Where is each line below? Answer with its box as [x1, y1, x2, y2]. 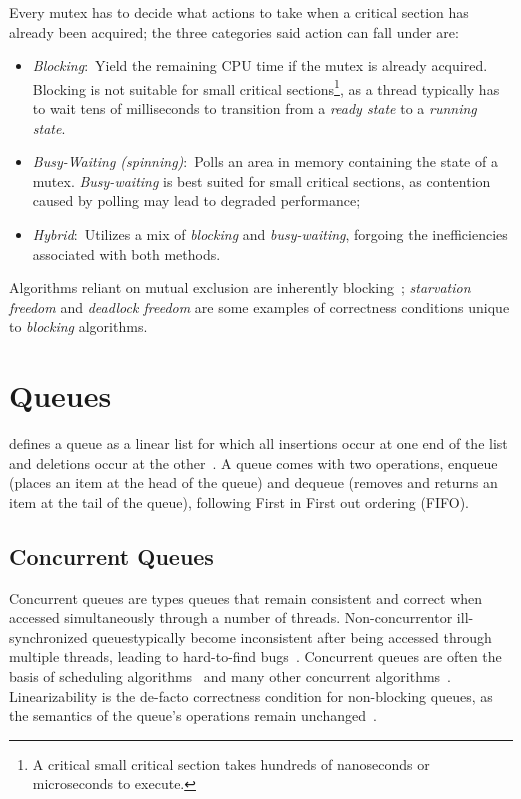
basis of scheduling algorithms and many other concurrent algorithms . [9, 666, 452, 687]
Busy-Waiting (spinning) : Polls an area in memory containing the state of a [32, 151, 498, 172]
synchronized [9, 626, 88, 647]
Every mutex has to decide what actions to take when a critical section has [9, 2, 469, 22]
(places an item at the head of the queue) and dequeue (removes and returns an [9, 472, 498, 493]
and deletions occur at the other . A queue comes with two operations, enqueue [9, 452, 498, 473]
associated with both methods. [32, 243, 221, 264]
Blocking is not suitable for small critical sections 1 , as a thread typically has [32, 75, 500, 99]
